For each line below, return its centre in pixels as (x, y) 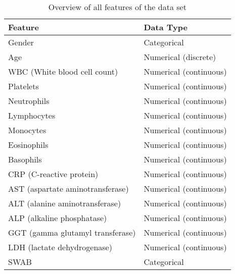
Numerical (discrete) (180, 57)
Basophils (25, 159)
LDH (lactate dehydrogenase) (60, 247)
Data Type (166, 27)
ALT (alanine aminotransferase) (65, 203)
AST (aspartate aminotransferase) (68, 188)
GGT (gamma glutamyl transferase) (72, 232)
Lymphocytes (32, 115)
